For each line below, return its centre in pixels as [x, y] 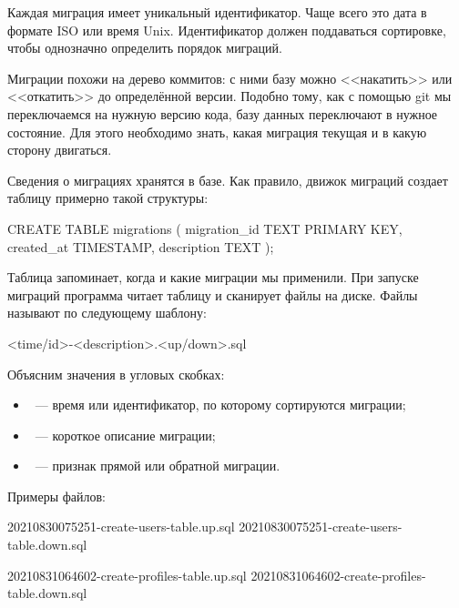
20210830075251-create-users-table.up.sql [121, 527]
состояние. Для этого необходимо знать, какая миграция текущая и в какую [217, 132]
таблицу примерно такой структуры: [108, 198]
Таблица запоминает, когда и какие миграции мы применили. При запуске [213, 277]
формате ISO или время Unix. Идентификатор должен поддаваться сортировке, [227, 30]
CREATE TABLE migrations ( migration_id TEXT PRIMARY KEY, [205, 228]
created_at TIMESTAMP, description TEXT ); [141, 246]
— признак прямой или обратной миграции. [158, 466]
